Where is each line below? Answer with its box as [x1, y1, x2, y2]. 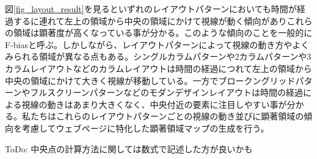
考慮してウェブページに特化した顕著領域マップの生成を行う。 [21, 121, 269, 134]
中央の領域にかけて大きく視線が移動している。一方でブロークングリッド [5, 74, 296, 87]
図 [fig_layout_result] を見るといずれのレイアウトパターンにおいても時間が [5, 2, 297, 15]
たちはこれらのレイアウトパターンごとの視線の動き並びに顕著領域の [30, 110, 304, 122]
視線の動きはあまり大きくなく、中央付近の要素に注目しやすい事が [21, 97, 287, 110]
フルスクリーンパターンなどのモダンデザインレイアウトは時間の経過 [30, 86, 303, 99]
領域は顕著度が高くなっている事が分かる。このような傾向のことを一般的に [13, 26, 313, 39]
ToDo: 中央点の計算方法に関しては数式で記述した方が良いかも [5, 142, 253, 155]
